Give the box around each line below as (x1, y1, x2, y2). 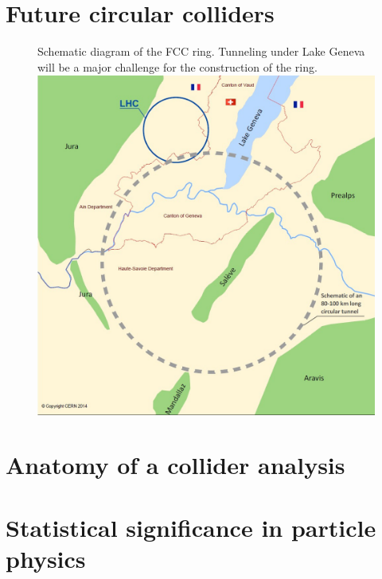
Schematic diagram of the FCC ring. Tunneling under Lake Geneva (37, 43, 365, 60)
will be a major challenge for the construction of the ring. (37, 58, 318, 75)
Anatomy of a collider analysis (6, 449, 345, 481)
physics (6, 542, 86, 574)
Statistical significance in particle (6, 511, 376, 543)
